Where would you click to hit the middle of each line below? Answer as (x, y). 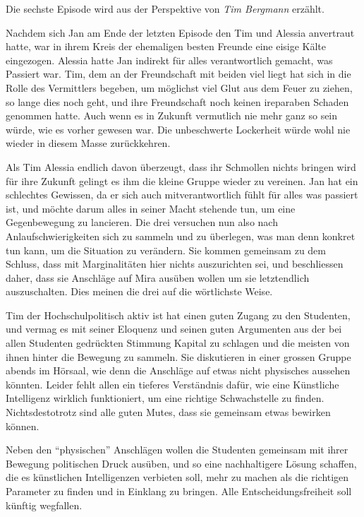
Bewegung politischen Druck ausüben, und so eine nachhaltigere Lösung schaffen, (181, 463)
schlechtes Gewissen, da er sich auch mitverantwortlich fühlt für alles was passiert (182, 195)
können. (23, 426)
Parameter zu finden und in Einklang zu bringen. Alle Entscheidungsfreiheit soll (179, 491)
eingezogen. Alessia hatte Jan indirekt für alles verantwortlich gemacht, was (169, 60)
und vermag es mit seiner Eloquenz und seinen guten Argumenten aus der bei (174, 329)
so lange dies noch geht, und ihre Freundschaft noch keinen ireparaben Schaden (177, 101)
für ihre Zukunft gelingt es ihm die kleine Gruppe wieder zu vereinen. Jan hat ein (182, 180)
